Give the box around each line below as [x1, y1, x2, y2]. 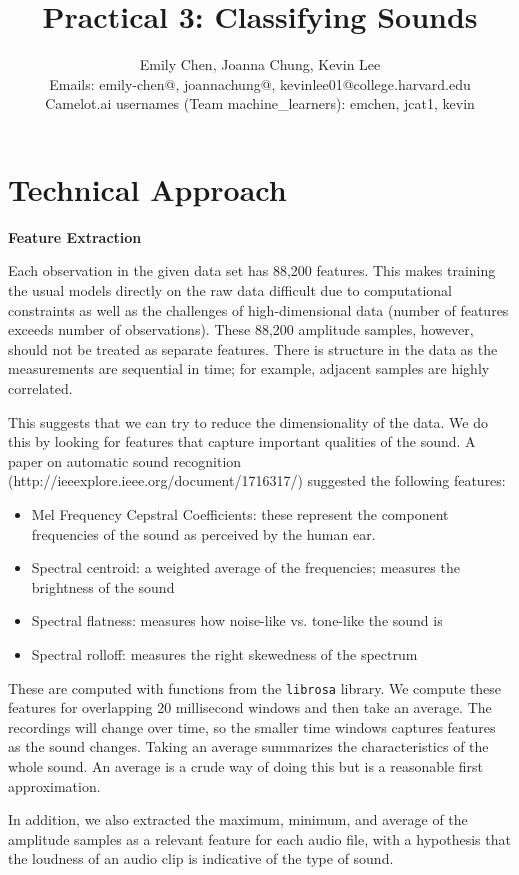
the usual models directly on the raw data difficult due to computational [8, 280, 452, 301]
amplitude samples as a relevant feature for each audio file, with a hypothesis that [8, 828, 511, 849]
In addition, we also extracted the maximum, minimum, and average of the [8, 809, 468, 830]
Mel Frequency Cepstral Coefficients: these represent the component [31, 503, 449, 524]
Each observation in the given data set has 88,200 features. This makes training [8, 260, 496, 281]
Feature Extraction [8, 226, 142, 247]
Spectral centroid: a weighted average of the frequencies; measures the [31, 557, 460, 578]
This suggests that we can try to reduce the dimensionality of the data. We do [8, 411, 488, 432]
